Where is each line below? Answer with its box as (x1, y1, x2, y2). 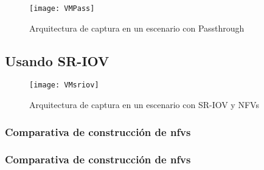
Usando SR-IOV (5, 51, 109, 70)
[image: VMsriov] (29, 81, 99, 90)
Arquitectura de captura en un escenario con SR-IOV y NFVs (29, 98, 259, 111)
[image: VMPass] (29, 4, 95, 13)
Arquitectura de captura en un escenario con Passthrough (29, 21, 245, 34)
